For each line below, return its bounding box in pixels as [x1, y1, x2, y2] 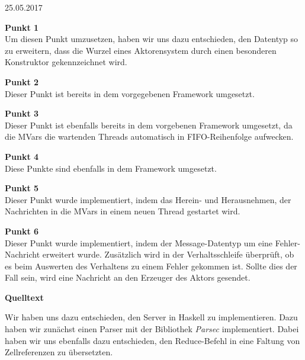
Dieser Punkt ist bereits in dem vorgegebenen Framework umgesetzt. [5, 87, 255, 99]
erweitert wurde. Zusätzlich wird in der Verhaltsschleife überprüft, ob [42, 248, 294, 261]
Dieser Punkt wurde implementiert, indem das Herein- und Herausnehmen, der [5, 193, 291, 205]
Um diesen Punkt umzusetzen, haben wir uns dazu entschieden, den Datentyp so [5, 33, 298, 45]
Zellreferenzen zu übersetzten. [5, 346, 113, 358]
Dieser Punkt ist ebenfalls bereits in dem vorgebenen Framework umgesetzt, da [5, 118, 293, 131]
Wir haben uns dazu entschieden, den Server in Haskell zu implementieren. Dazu [5, 311, 298, 323]
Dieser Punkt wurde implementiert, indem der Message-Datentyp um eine [5, 236, 273, 249]
